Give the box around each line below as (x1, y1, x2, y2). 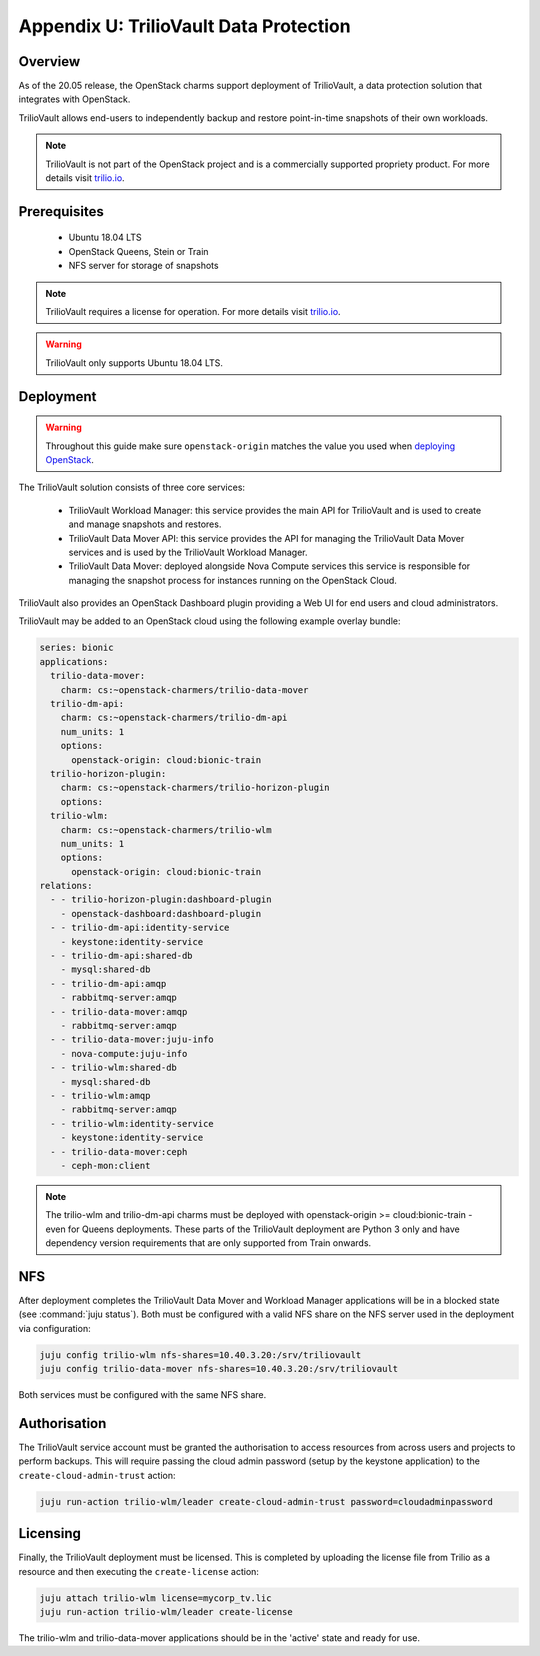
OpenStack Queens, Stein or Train (68, 245, 209, 257)
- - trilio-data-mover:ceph (50, 1146, 188, 1157)
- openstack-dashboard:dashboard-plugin (60, 908, 262, 919)
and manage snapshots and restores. (68, 518, 222, 530)
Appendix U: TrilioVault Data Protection (18, 15, 351, 37)
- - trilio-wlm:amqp (50, 1090, 151, 1101)
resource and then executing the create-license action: (18, 1565, 260, 1577)
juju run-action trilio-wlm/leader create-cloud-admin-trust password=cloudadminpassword (39, 1496, 494, 1507)
